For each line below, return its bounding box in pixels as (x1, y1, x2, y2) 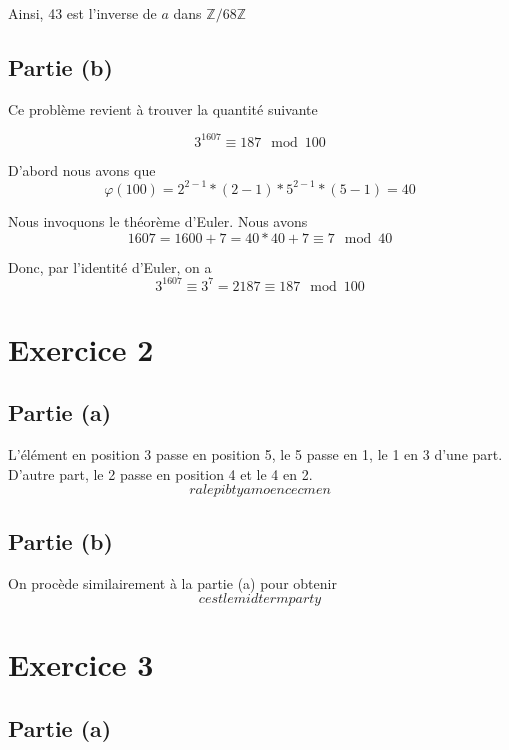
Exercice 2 (8, 328, 154, 369)
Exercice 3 (8, 644, 154, 685)
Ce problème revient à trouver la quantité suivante (8, 98, 318, 119)
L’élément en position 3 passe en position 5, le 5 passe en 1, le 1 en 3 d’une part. (8, 444, 503, 465)
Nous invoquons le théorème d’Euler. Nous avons (8, 210, 308, 231)
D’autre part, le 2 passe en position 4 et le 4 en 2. (8, 463, 313, 484)
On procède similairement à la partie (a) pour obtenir (8, 572, 337, 593)
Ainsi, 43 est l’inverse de (8, 3, 157, 23)
